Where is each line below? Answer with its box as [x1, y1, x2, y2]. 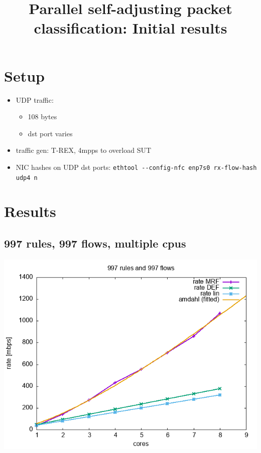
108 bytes [28, 111, 57, 122]
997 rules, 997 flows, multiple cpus [4, 235, 186, 251]
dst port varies [28, 128, 73, 138]
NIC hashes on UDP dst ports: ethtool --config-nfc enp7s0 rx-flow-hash [16, 161, 257, 172]
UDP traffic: [16, 94, 54, 105]
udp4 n [16, 174, 38, 181]
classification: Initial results [34, 18, 227, 38]
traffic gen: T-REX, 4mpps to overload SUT [16, 145, 152, 155]
